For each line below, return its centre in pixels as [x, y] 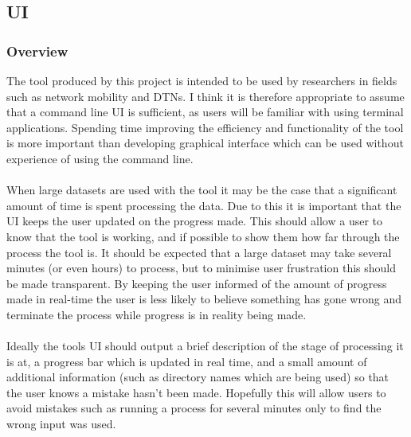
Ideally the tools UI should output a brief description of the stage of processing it [205, 346]
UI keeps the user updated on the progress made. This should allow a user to [194, 221]
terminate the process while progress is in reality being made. [157, 314]
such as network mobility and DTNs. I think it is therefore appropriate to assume [205, 96]
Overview [37, 51]
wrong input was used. [61, 424]
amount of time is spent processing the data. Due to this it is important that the [204, 205]
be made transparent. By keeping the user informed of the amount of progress [197, 283]
